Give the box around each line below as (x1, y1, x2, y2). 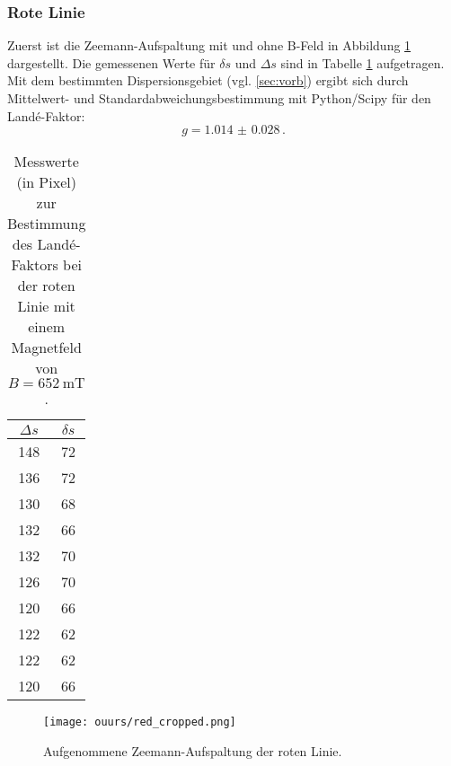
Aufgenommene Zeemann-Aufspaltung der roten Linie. (43, 741, 342, 760)
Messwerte (13, 151, 79, 172)
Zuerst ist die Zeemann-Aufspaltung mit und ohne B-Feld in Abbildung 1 (7, 36, 411, 55)
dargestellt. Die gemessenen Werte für (7, 53, 216, 72)
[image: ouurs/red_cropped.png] (43, 716, 236, 729)
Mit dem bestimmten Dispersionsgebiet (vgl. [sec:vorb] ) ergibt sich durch (7, 71, 409, 90)
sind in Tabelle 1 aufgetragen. (280, 53, 445, 72)
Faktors (11, 254, 58, 276)
